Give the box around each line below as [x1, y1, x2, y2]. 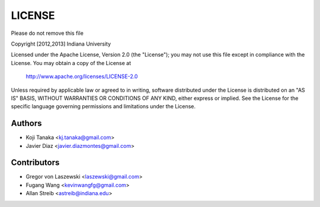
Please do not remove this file [11, 30, 84, 37]
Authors [11, 118, 42, 128]
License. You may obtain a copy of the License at [11, 59, 132, 66]
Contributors [11, 157, 60, 168]
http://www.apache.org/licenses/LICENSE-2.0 [25, 73, 138, 80]
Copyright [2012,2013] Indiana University [11, 40, 111, 47]
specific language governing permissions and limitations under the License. [11, 103, 196, 110]
